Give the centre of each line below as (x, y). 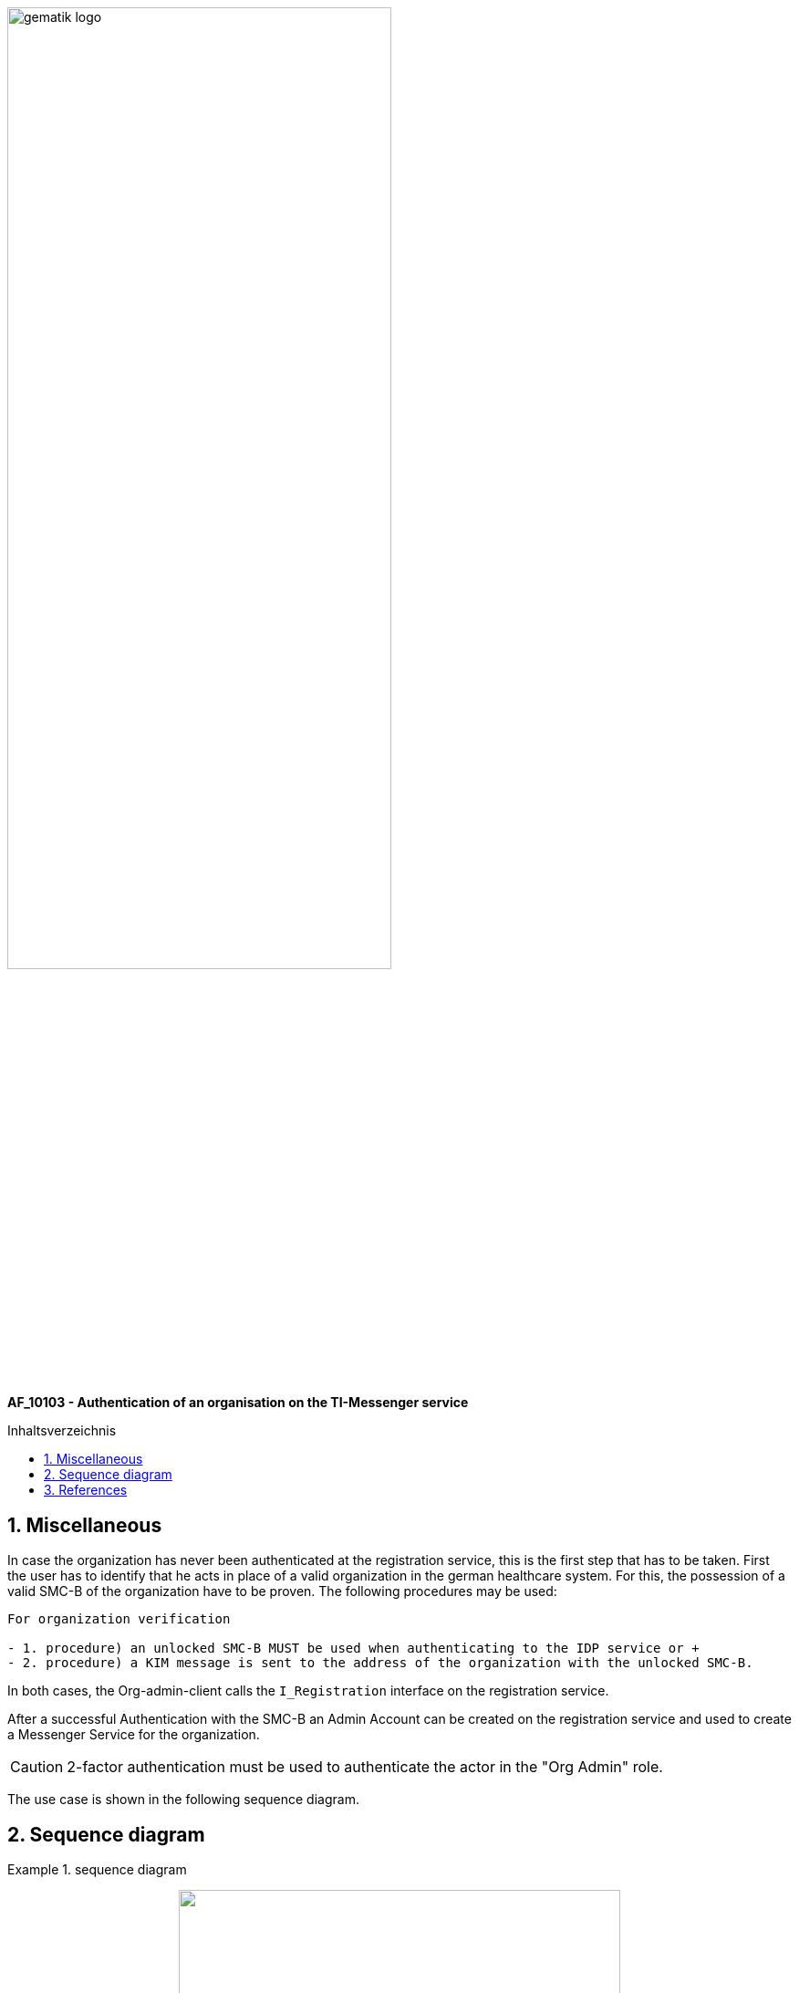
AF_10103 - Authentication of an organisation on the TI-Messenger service (238, 1403)
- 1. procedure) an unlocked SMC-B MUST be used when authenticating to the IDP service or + (353, 1649)
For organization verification (119, 1619)
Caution (37, 1767)
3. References (86, 1490)
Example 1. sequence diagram (97, 1870)
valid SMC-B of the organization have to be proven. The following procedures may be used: (282, 1591)
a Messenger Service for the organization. (134, 1735)
